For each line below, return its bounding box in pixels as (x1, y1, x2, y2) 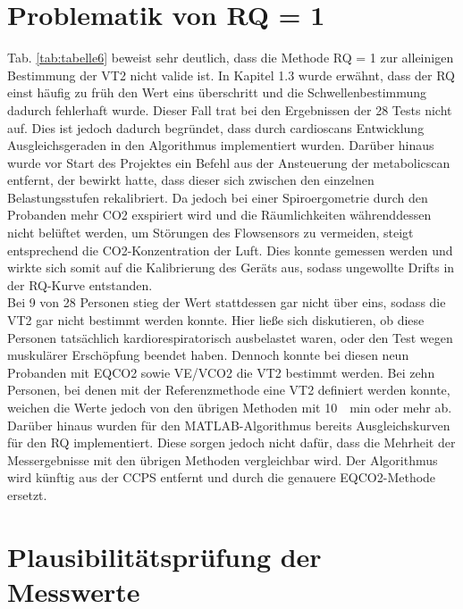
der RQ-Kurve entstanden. (7, 275, 153, 294)
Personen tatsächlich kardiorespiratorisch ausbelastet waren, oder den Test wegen (7, 328, 453, 346)
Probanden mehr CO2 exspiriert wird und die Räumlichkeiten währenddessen (7, 205, 432, 224)
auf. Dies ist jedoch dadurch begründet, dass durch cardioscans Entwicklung (7, 118, 425, 137)
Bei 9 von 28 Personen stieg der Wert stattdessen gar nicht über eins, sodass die (7, 293, 446, 312)
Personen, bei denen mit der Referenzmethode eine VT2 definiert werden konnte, (7, 380, 450, 399)
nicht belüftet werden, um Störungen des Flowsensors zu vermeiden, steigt (7, 223, 414, 242)
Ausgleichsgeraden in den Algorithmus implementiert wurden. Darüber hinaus (7, 136, 434, 154)
